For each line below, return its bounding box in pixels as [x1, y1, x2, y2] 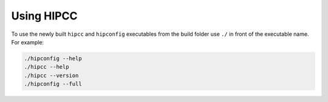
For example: [11, 38, 44, 46]
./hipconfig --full [24, 81, 82, 87]
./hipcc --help [24, 64, 69, 70]
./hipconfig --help [24, 55, 82, 62]
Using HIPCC [11, 9, 78, 22]
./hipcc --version [24, 72, 79, 79]
